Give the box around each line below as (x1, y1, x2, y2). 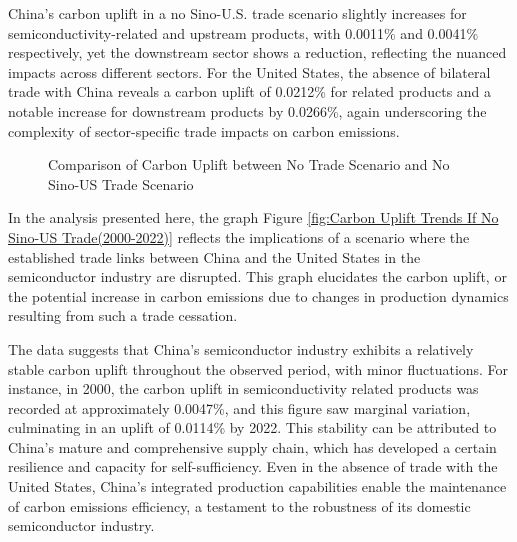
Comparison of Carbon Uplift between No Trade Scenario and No (48, 154, 450, 175)
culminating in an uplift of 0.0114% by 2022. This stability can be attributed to (8, 417, 497, 438)
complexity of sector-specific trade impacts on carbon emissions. (8, 120, 400, 141)
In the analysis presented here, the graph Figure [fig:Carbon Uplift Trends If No (8, 207, 499, 228)
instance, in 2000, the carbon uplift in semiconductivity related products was (8, 378, 479, 399)
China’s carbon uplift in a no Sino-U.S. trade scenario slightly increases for (8, 3, 467, 23)
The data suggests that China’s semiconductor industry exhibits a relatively (8, 338, 474, 359)
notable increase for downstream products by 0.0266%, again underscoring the (8, 100, 487, 121)
